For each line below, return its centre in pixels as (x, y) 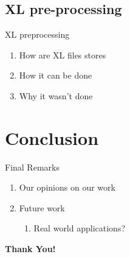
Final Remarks (32, 167)
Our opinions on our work (67, 187)
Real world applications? (80, 228)
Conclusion (52, 137)
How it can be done (56, 75)
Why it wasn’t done (56, 95)
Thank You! (30, 249)
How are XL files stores (63, 55)
